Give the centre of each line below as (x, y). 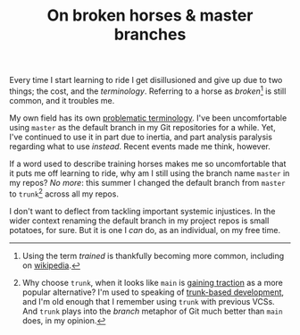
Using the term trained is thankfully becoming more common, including (153, 255)
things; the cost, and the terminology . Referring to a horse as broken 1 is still (148, 90)
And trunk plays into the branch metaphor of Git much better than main (152, 311)
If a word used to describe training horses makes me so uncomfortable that (148, 163)
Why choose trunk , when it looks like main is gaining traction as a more (153, 282)
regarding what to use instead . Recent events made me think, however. (140, 146)
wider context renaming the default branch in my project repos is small (139, 221)
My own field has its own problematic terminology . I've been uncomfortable (148, 118)
